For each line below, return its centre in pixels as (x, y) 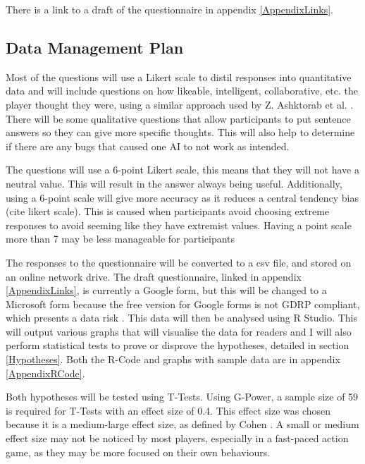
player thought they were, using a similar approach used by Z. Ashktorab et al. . (180, 104)
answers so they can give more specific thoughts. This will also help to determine (180, 132)
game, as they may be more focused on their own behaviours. (138, 452)
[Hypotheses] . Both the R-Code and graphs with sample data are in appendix (173, 359)
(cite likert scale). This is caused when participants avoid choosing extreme (168, 211)
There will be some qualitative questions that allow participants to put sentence (178, 118)
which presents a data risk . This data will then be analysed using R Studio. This (181, 318)
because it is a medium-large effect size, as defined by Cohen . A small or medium (182, 424)
